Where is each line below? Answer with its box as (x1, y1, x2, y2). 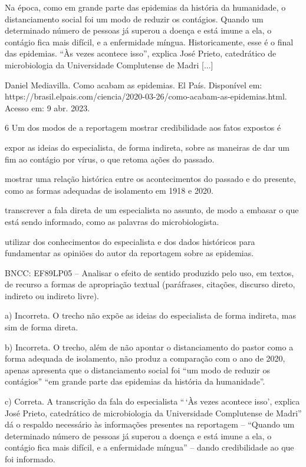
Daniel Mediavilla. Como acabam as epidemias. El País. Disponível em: (5, 78, 262, 91)
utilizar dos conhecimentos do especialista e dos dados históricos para (5, 235, 255, 247)
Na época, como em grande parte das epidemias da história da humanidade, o (5, 1, 286, 13)
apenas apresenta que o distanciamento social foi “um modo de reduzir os (5, 363, 271, 376)
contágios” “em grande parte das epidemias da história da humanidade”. (5, 375, 265, 387)
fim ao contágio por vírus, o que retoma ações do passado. (5, 153, 215, 165)
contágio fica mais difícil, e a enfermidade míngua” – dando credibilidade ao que (5, 441, 294, 453)
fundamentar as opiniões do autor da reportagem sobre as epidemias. (5, 247, 254, 259)
